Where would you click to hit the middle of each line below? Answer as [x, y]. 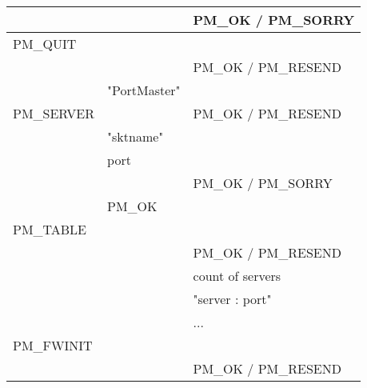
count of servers [237, 276]
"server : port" [232, 299]
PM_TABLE [50, 229]
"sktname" [136, 136]
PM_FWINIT [53, 345]
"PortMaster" [144, 90]
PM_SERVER [54, 113]
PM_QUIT [45, 44]
